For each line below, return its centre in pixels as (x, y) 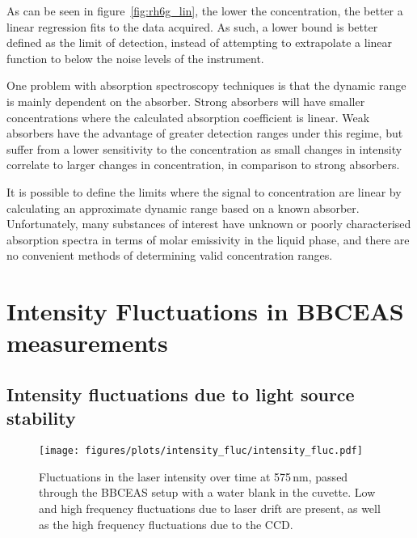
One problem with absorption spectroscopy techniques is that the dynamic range (206, 85)
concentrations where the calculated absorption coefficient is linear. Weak (188, 117)
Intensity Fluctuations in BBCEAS (205, 311)
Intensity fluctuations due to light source (181, 394)
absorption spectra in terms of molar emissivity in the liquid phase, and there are (208, 239)
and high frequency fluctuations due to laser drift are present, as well (210, 508)
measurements (87, 343)
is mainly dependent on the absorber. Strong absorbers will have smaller (186, 101)
